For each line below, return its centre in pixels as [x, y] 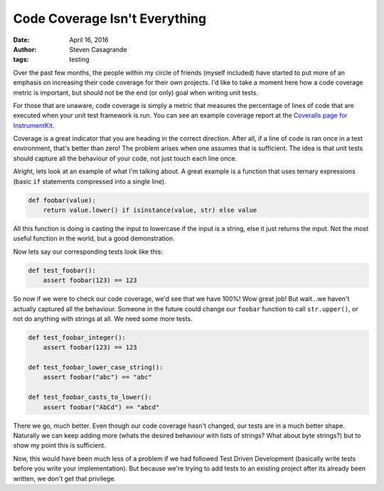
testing [79, 60]
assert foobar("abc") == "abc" [97, 377]
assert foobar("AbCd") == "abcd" [101, 407]
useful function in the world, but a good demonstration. [94, 239]
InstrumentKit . [34, 125]
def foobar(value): [62, 200]
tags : [21, 60]
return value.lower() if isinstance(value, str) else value [150, 210]
